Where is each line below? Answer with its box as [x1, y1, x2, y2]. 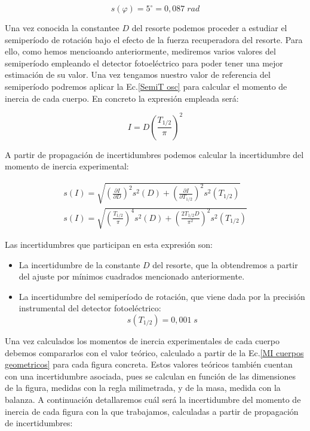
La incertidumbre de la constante [19, 258, 140, 271]
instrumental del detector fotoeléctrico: [19, 302, 161, 314]
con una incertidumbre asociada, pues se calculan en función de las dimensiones [5, 369, 296, 382]
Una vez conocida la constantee [5, 22, 119, 34]
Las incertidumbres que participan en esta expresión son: [5, 238, 213, 250]
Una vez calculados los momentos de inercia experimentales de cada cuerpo [5, 334, 280, 347]
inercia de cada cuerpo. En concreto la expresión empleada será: [5, 92, 239, 104]
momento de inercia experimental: [5, 160, 129, 172]
